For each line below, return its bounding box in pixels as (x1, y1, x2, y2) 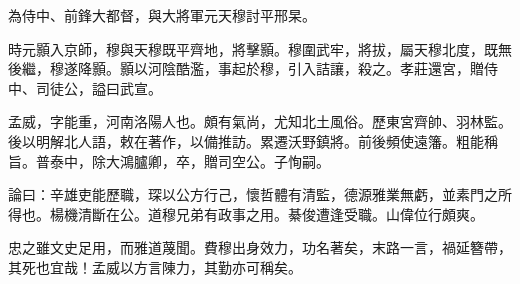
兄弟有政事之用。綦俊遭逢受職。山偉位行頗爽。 (175, 203, 484, 224)
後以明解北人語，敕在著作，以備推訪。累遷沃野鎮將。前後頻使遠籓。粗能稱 (8, 130, 498, 151)
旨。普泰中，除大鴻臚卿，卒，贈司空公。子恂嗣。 (8, 150, 330, 171)
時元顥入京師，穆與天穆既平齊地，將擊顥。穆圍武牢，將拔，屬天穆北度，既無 (8, 38, 512, 59)
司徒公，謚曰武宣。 (35, 77, 162, 98)
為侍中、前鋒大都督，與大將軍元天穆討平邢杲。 (8, 5, 316, 25)
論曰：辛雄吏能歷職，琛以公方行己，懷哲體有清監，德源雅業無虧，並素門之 (8, 184, 498, 205)
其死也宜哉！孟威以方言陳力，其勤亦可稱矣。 (8, 256, 302, 277)
